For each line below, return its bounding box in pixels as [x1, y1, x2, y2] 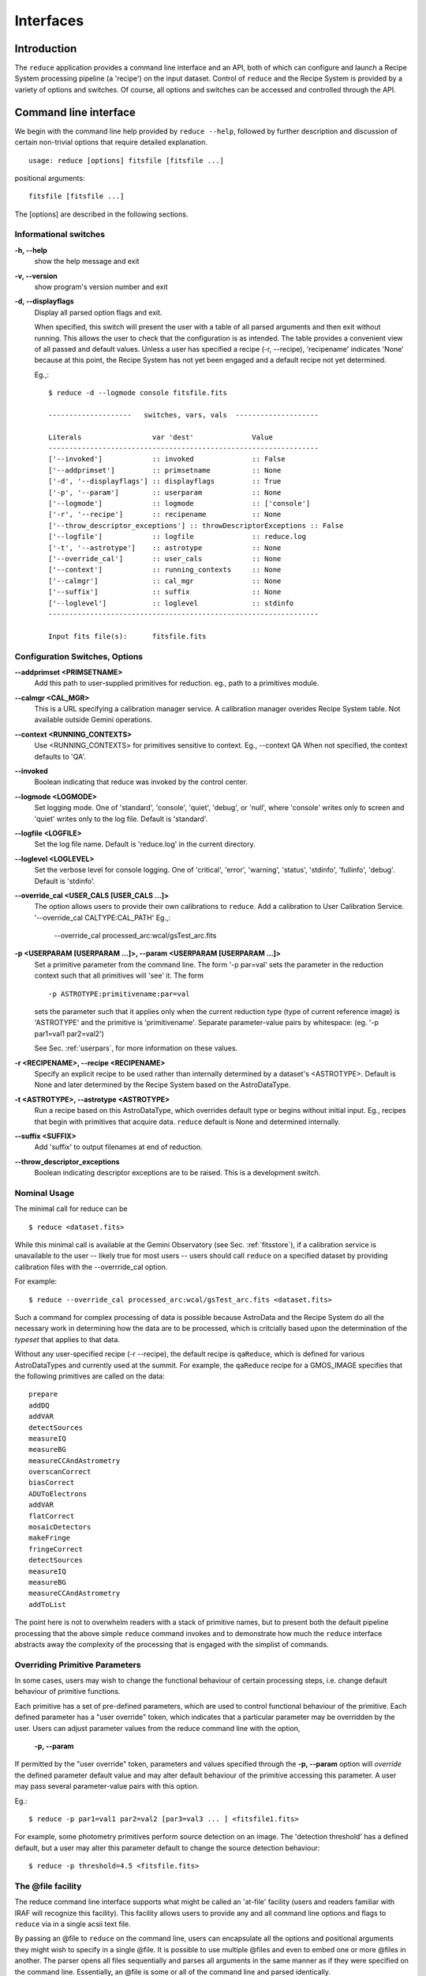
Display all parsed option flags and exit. [34, 307, 163, 317]
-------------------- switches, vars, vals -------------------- [48, 410, 319, 419]
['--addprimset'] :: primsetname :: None [48, 466, 282, 474]
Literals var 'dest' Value [48, 432, 274, 442]
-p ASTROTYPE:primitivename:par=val [48, 989, 190, 998]
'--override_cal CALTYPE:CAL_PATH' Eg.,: [34, 913, 171, 922]
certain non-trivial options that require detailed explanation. [14, 138, 208, 147]
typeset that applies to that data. [14, 1334, 120, 1344]
